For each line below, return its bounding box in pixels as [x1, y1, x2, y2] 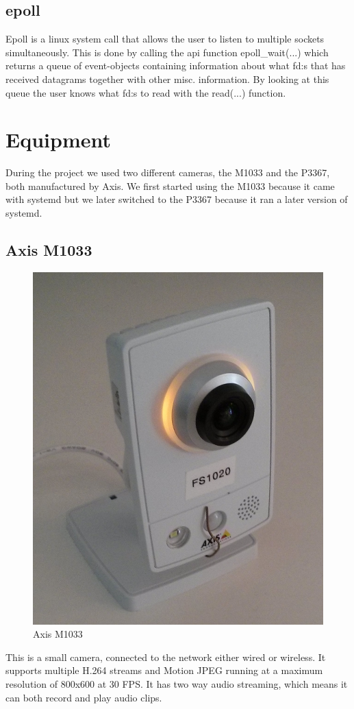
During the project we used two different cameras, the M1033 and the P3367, [5, 165, 330, 180]
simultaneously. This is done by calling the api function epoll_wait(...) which [5, 45, 329, 59]
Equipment [5, 125, 111, 154]
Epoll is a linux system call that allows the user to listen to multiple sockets [5, 32, 325, 46]
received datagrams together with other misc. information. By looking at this [5, 71, 329, 86]
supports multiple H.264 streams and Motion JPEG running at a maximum [5, 663, 323, 677]
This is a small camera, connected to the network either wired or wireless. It [5, 649, 326, 664]
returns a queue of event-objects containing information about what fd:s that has [5, 58, 346, 73]
